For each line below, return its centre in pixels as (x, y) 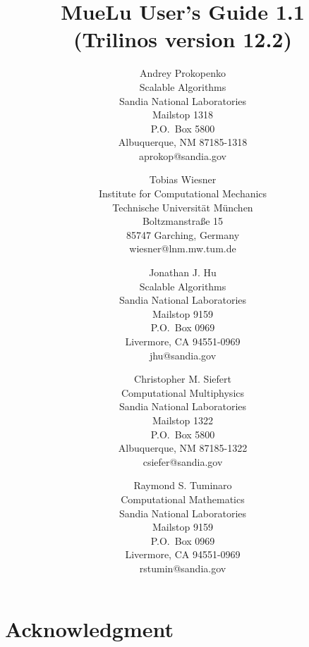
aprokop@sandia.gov (183, 155)
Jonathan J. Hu (183, 272)
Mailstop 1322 (183, 420)
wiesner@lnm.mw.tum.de (183, 248)
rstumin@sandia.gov (183, 568)
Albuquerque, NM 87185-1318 (183, 142)
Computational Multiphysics (183, 392)
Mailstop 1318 (183, 115)
